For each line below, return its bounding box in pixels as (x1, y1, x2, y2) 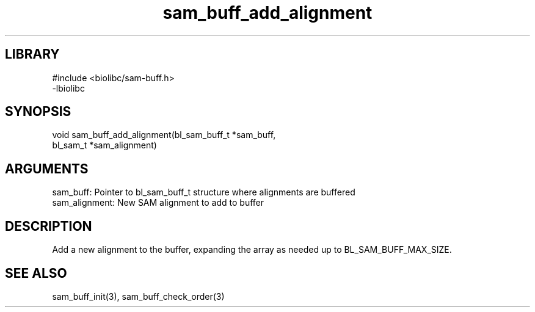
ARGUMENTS (5, 161, 89, 176)
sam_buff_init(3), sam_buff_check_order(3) (52, 291, 225, 302)
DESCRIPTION (5, 218, 92, 234)
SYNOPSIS (5, 104, 71, 120)
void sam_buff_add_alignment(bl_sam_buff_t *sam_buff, (52, 129, 276, 140)
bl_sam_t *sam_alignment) (52, 140, 157, 151)
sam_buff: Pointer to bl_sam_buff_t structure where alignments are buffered (52, 187, 355, 198)
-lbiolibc (52, 82, 85, 93)
